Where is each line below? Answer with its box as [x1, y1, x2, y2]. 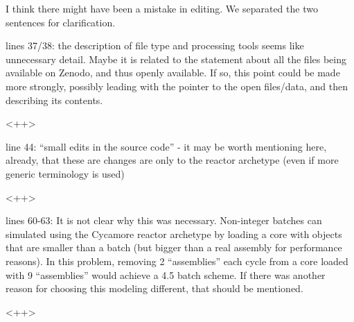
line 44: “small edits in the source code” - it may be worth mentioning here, [6, 139, 327, 153]
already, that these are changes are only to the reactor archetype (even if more [6, 153, 339, 167]
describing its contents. [6, 92, 103, 107]
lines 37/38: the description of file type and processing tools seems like [6, 38, 304, 53]
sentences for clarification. [6, 15, 116, 29]
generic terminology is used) [6, 166, 125, 180]
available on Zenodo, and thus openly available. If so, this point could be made [6, 65, 340, 80]
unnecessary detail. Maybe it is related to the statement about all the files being [6, 51, 347, 66]
